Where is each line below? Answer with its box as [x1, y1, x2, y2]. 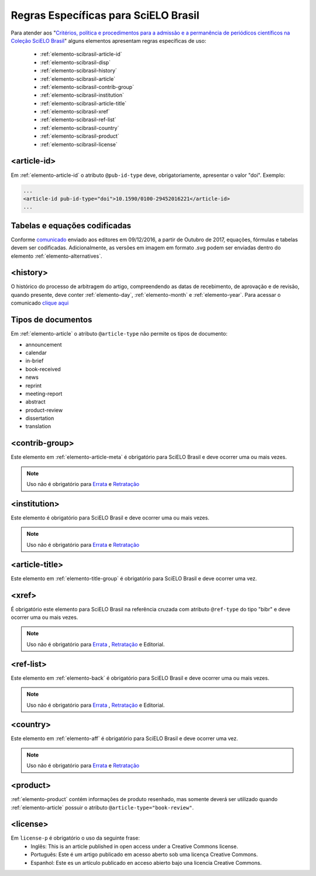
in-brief [25, 357, 44, 364]
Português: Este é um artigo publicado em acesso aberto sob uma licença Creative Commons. [30, 851, 258, 858]
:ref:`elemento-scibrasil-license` [40, 141, 118, 148]
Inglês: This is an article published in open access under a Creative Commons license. [30, 843, 238, 850]
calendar [25, 349, 47, 356]
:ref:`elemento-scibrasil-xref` [40, 108, 110, 115]
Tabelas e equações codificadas [11, 220, 132, 231]
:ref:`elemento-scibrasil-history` [40, 67, 117, 74]
